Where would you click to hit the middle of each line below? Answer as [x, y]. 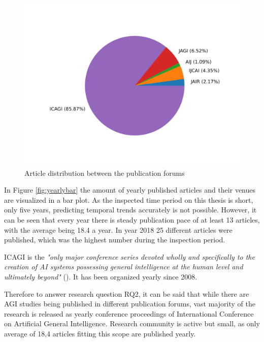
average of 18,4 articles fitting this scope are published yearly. [100, 333]
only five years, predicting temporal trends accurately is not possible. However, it [130, 210]
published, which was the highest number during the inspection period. [115, 240]
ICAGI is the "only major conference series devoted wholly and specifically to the [129, 256]
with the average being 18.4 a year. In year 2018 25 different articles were [118, 229]
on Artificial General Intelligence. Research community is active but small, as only [132, 323]
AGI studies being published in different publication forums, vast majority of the [130, 304]
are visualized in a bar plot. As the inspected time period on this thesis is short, [129, 199]
